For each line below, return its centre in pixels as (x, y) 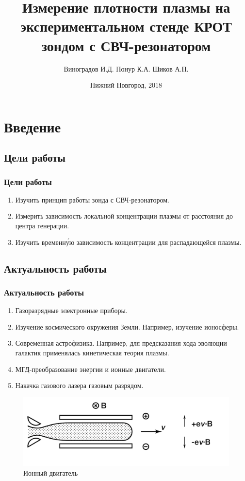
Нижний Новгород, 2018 (126, 85)
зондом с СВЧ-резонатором (126, 45)
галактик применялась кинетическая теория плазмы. (92, 353)
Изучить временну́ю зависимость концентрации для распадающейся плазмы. (128, 242)
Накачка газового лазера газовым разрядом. (79, 385)
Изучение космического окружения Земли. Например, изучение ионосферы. (127, 326)
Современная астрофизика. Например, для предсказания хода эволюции (121, 343)
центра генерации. (42, 226)
